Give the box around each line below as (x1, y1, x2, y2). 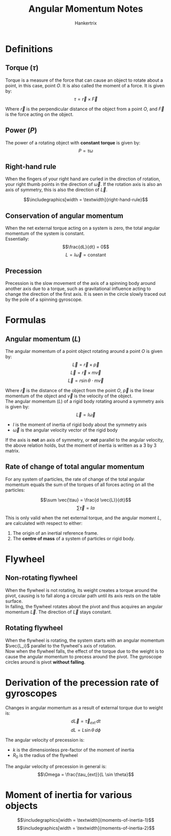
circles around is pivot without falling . (5, 659, 86, 665)
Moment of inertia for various (5, 790, 133, 801)
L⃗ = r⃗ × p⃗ (72, 362, 100, 368)
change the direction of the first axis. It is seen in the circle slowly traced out (5, 291, 166, 297)
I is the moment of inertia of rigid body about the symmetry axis (12, 422, 147, 427)
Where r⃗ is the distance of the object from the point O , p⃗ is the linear (5, 388, 155, 393)
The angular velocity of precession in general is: (5, 763, 107, 770)
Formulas (5, 315, 46, 326)
